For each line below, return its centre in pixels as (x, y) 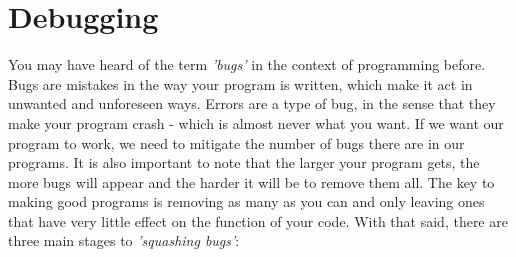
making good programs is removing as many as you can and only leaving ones (246, 201)
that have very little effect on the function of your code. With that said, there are (258, 220)
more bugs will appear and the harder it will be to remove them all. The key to (251, 181)
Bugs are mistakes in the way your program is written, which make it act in (240, 83)
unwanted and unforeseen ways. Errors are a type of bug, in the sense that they (252, 103)
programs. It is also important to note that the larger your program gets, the (244, 162)
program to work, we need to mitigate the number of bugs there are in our (236, 142)
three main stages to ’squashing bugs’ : (124, 240)
